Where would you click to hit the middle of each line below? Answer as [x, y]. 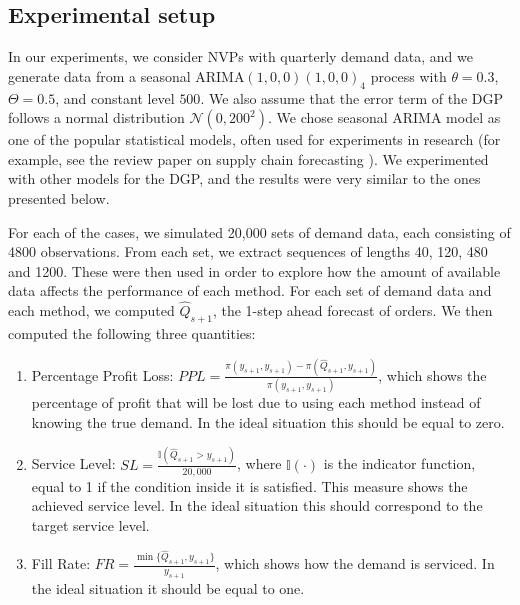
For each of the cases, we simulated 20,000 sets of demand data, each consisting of [259, 231]
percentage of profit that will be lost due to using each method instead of [256, 402]
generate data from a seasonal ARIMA [126, 75]
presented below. [59, 197]
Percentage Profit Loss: [102, 374]
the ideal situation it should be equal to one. [168, 587]
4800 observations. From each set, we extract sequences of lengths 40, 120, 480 [248, 251]
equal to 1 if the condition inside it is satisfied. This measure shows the [249, 485]
